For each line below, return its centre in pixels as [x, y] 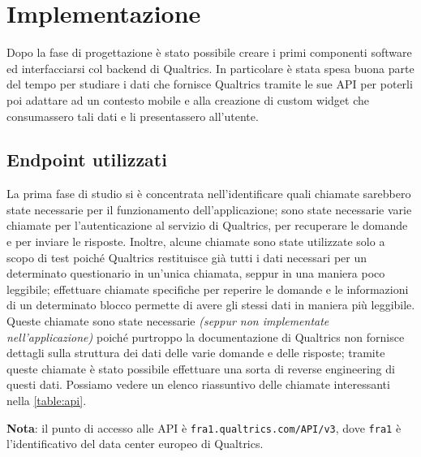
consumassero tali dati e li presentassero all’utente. [133, 116]
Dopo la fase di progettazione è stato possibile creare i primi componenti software [209, 52]
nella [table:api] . [47, 401]
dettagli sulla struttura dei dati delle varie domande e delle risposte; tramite [196, 353]
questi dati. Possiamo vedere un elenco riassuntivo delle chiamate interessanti [198, 384]
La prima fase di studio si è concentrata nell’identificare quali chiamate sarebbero [209, 194]
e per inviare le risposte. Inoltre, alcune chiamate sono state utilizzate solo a [196, 241]
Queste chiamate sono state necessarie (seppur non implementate [168, 321]
